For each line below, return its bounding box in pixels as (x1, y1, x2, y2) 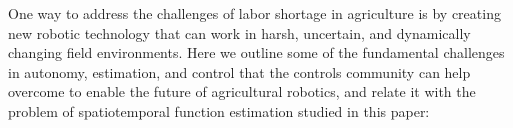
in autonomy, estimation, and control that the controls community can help (8, 61, 471, 82)
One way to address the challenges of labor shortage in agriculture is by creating (8, 3, 501, 23)
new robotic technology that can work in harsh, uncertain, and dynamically (8, 22, 471, 43)
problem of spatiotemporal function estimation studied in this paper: (8, 100, 430, 121)
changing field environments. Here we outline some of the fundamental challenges (8, 42, 505, 63)
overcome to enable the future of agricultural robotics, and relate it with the (8, 81, 476, 102)
